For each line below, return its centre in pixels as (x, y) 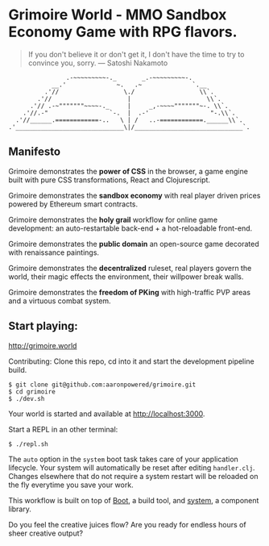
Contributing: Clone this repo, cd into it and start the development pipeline (132, 361)
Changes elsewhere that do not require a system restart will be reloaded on (133, 476)
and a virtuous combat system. (60, 301)
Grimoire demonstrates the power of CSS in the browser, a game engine (128, 171)
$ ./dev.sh (27, 398)
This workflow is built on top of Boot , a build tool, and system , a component (134, 500)
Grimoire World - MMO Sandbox (118, 15)
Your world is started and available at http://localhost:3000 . (107, 414)
